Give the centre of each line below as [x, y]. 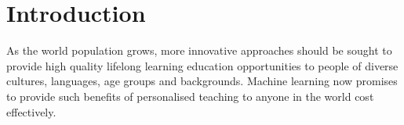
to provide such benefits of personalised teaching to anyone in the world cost [190, 96]
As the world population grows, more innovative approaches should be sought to [199, 50]
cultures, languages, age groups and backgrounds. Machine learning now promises [202, 81]
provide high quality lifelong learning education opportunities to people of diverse [202, 65]
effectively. [31, 111]
